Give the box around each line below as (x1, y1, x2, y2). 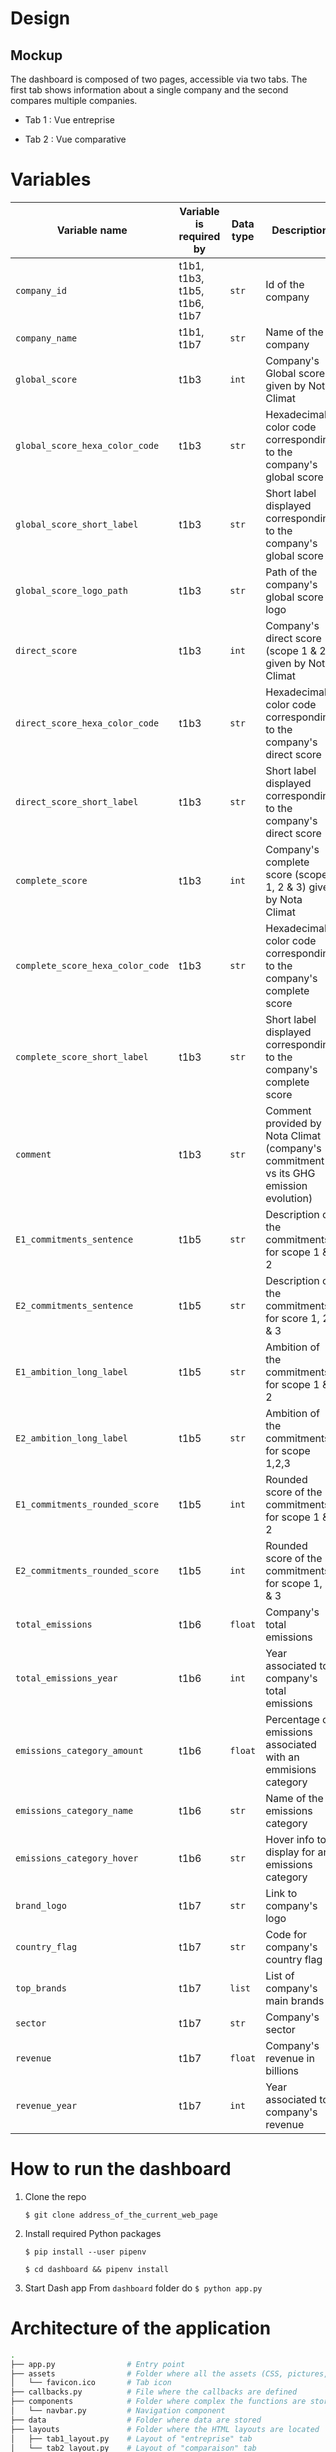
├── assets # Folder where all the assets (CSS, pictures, (10, 2368, 329, 2379)
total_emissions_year (15, 1672, 118, 1684)
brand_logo (15, 1900, 67, 1911)
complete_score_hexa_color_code (15, 960, 170, 971)
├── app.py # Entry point (10, 2359, 186, 2369)
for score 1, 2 (265, 1311, 330, 1325)
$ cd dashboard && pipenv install (24, 2264, 169, 2274)
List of (265, 1968, 295, 1982)
